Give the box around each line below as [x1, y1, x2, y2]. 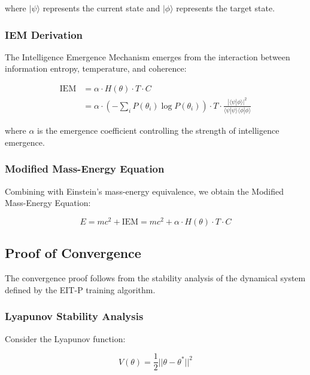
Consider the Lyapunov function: [5, 332, 126, 345]
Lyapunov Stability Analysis [5, 309, 144, 324]
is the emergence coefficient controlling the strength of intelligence [37, 124, 279, 137]
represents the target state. [176, 2, 275, 14]
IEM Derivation [5, 27, 83, 42]
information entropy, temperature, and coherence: [5, 62, 187, 75]
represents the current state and [42, 2, 160, 14]
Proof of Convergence [5, 244, 141, 262]
